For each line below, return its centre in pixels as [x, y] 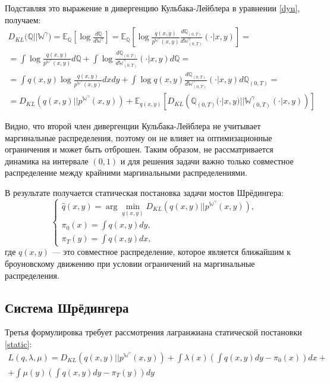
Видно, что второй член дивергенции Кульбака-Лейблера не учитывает [133, 126]
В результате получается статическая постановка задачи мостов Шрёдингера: [144, 193]
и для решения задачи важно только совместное [207, 161]
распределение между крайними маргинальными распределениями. [126, 172]
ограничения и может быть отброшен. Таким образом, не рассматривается [139, 149]
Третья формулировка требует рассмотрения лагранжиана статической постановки [153, 332]
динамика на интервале [47, 161]
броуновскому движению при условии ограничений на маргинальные [130, 264]
